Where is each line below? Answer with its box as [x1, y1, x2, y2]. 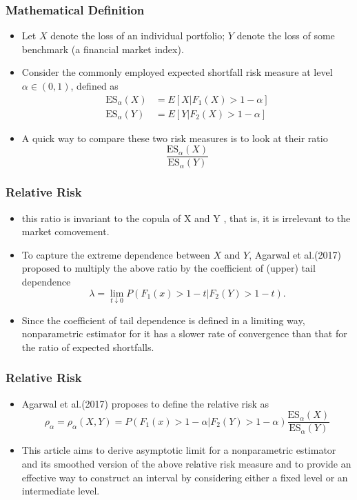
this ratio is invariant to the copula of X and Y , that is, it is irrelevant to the [21, 210, 351, 225]
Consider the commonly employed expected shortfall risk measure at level [21, 65, 333, 79]
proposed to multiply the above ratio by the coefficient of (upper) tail [21, 261, 316, 275]
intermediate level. [21, 483, 100, 498]
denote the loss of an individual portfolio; [50, 28, 225, 43]
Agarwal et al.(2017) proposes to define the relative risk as [21, 396, 269, 410]
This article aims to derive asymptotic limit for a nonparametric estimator [21, 443, 336, 457]
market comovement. [21, 224, 110, 239]
